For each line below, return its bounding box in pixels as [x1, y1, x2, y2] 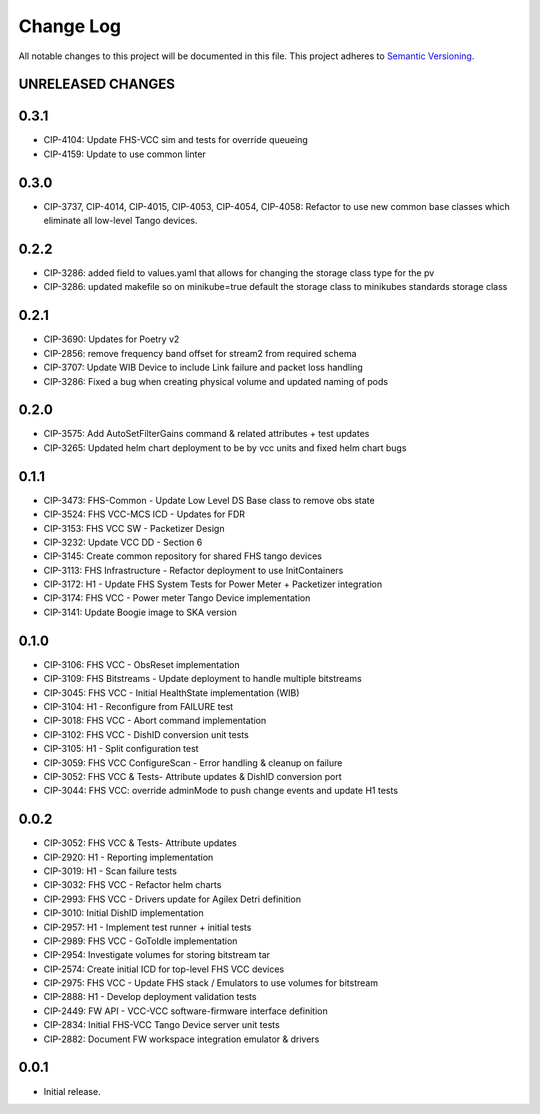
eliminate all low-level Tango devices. [43, 215, 199, 227]
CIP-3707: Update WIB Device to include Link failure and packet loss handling [43, 361, 364, 374]
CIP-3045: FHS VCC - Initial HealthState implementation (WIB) [43, 686, 300, 699]
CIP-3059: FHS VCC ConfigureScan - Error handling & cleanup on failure [43, 756, 343, 769]
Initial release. [43, 1085, 101, 1097]
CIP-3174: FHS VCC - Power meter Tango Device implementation [43, 592, 311, 604]
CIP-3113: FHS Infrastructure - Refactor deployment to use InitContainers [43, 564, 344, 576]
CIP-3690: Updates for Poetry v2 [43, 333, 180, 345]
